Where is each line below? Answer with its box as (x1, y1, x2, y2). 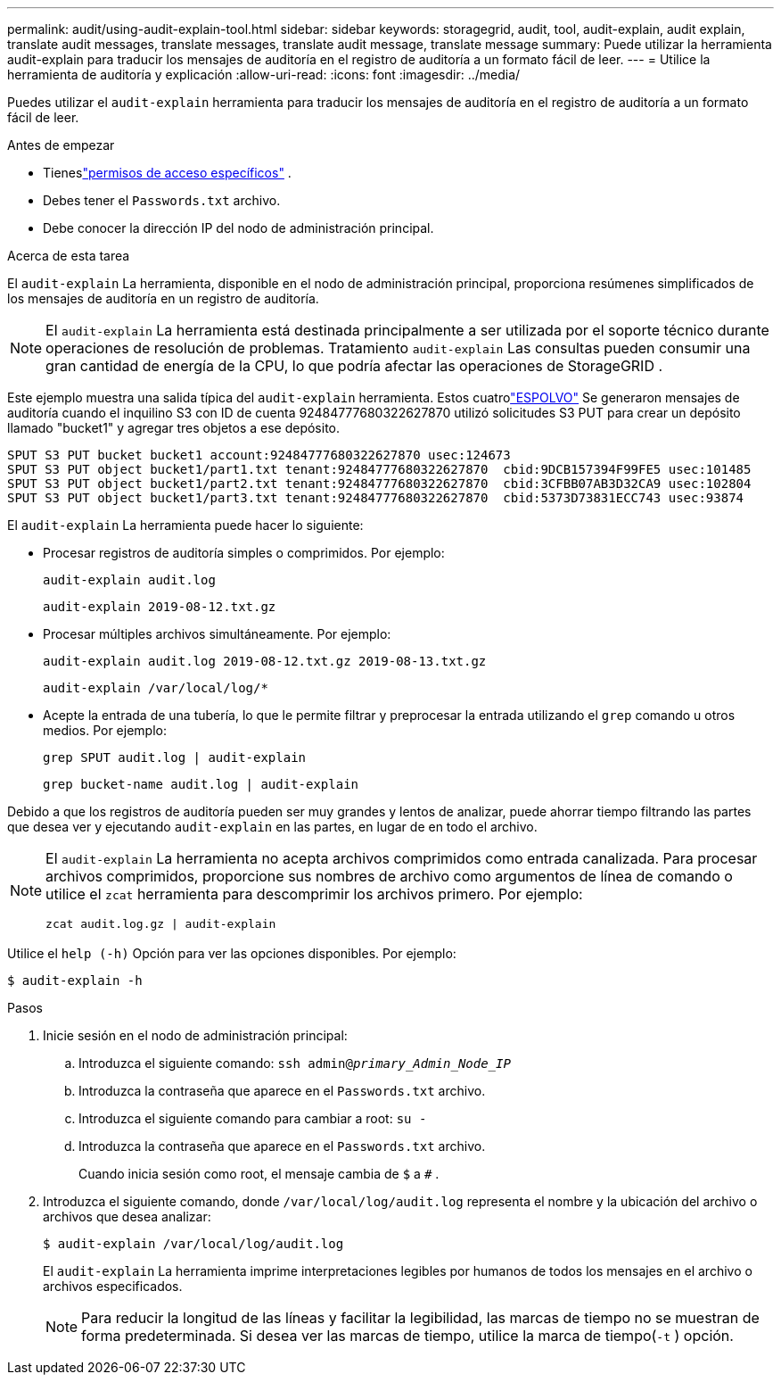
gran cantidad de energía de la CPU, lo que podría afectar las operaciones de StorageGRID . (45, 357, 663, 375)
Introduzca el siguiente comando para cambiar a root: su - (78, 1111, 427, 1126)
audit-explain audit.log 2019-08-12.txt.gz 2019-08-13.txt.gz (43, 654, 487, 668)
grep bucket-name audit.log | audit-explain (43, 777, 359, 791)
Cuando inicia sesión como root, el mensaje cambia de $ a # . (78, 1166, 440, 1181)
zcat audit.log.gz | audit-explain (45, 917, 276, 931)
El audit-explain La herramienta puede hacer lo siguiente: (7, 517, 364, 533)
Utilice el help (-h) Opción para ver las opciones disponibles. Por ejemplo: (7, 946, 456, 961)
